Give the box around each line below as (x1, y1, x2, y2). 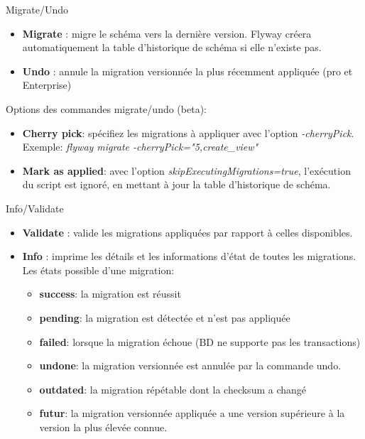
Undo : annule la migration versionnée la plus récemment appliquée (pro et (22, 63, 353, 78)
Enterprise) (22, 77, 72, 92)
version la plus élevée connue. (39, 419, 168, 434)
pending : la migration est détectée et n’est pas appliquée (39, 310, 290, 325)
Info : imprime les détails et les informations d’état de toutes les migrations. (22, 249, 356, 264)
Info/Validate (6, 200, 64, 215)
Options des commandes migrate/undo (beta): (6, 101, 207, 116)
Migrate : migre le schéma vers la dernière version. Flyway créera (22, 26, 312, 40)
